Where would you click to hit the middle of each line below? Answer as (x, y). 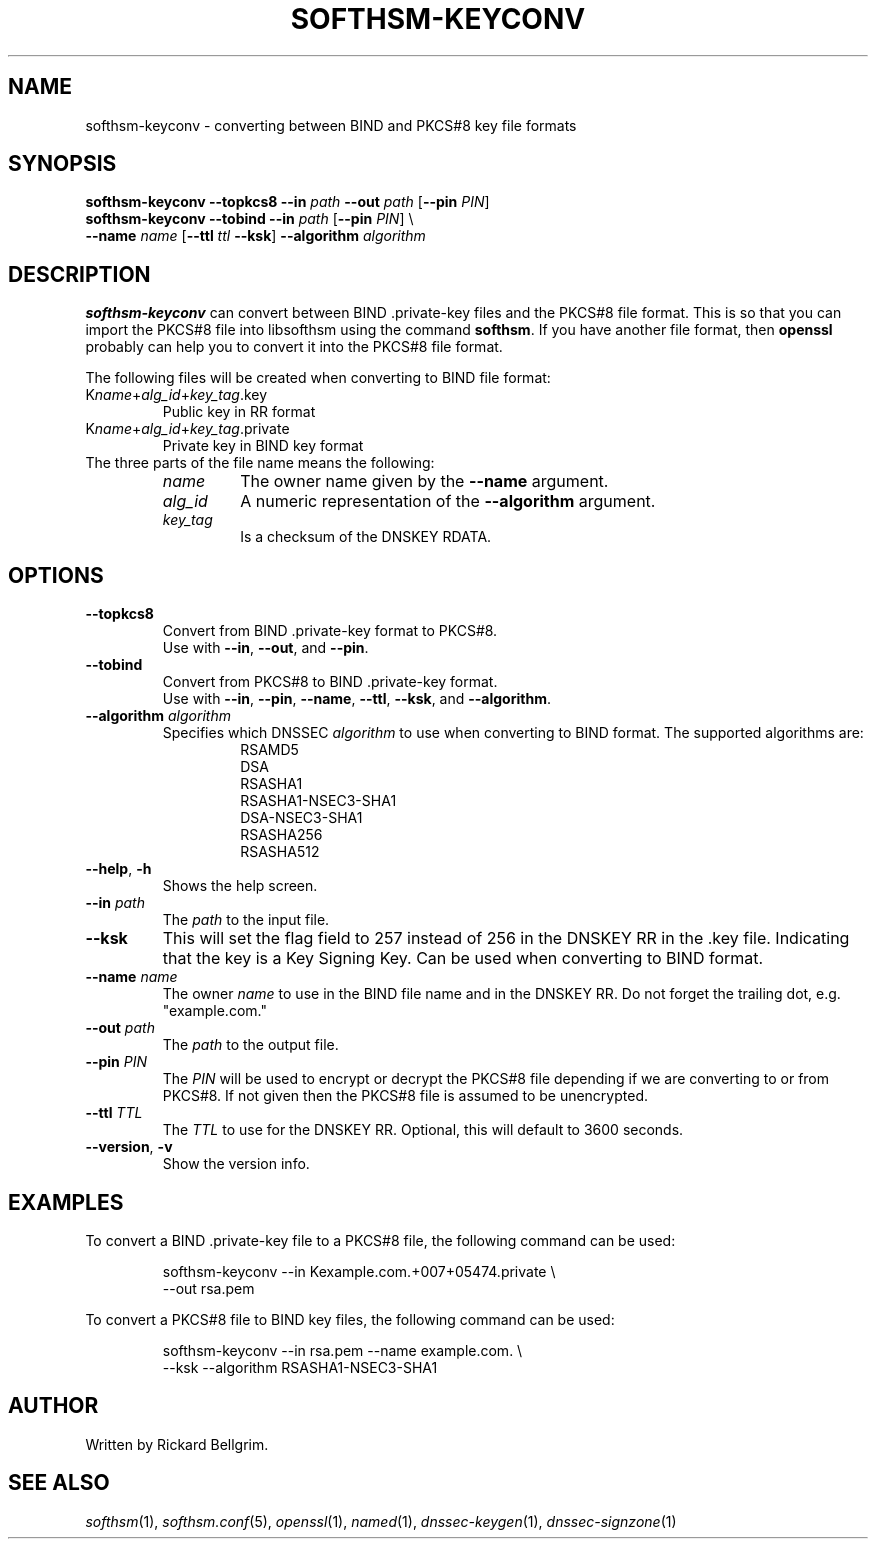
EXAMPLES (66, 1202)
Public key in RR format (239, 412)
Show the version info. (236, 1164)
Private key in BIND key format (263, 446)
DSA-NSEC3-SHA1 (301, 818)
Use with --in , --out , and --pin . (265, 648)
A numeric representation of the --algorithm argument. (448, 501)
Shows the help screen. (240, 886)
